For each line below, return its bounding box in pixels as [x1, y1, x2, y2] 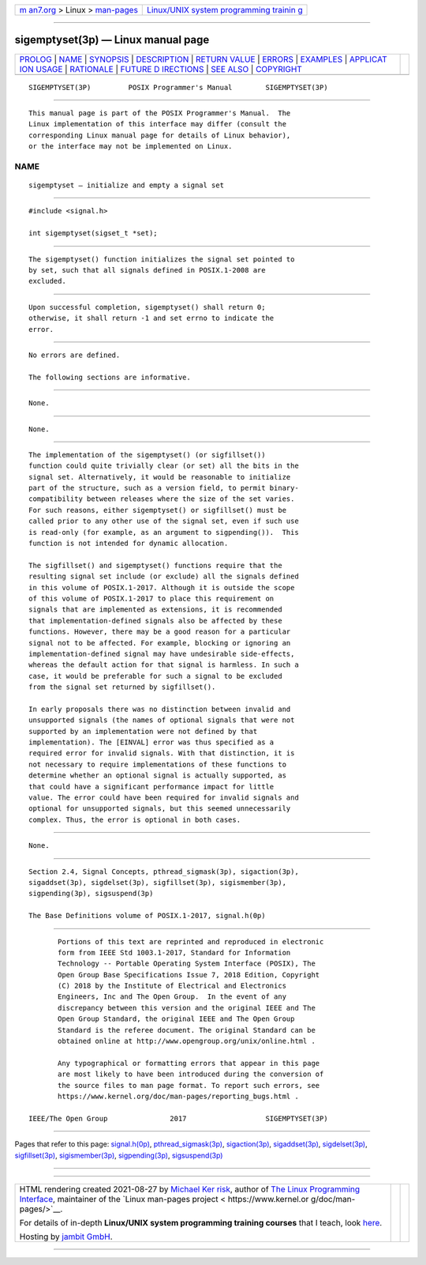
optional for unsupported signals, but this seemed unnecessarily [28, 804, 291, 813]
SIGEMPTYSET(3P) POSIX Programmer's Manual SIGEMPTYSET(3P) [28, 83, 328, 92]
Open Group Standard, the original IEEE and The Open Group [58, 1015, 295, 1023]
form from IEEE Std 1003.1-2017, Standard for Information [58, 948, 291, 957]
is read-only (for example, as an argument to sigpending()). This [28, 528, 299, 536]
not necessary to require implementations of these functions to [28, 759, 287, 769]
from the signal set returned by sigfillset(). [28, 683, 216, 691]
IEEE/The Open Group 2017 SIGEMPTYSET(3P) [28, 1114, 328, 1123]
